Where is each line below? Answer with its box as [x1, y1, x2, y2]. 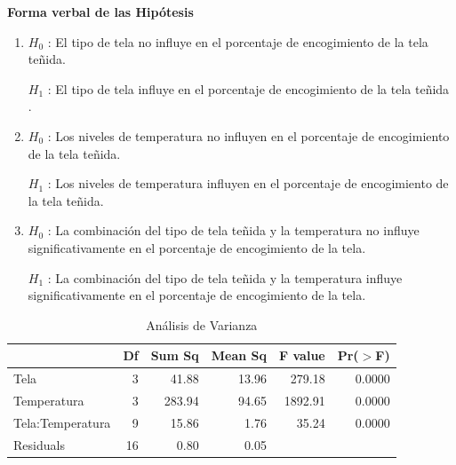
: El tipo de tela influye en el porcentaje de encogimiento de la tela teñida [47, 79, 450, 98]
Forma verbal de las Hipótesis [7, 3, 194, 20]
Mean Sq [211, 346, 268, 365]
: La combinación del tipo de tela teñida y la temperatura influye [47, 268, 403, 287]
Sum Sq [150, 346, 199, 365]
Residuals [13, 435, 65, 453]
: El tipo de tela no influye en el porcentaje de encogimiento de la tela [47, 32, 428, 51]
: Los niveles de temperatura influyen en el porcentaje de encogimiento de [47, 174, 449, 193]
